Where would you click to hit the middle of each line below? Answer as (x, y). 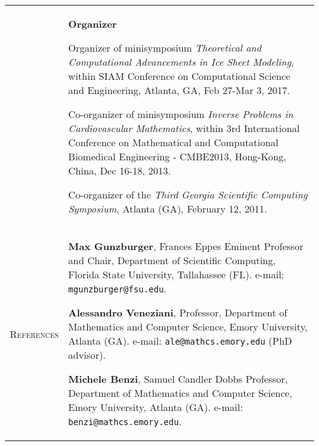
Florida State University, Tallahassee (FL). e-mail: (176, 274)
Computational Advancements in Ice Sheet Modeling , (181, 62)
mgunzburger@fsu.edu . (117, 288)
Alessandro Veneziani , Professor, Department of (178, 312)
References (34, 334)
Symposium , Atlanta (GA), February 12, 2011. (168, 209)
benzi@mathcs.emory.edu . (125, 421)
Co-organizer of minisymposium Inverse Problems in (181, 114)
